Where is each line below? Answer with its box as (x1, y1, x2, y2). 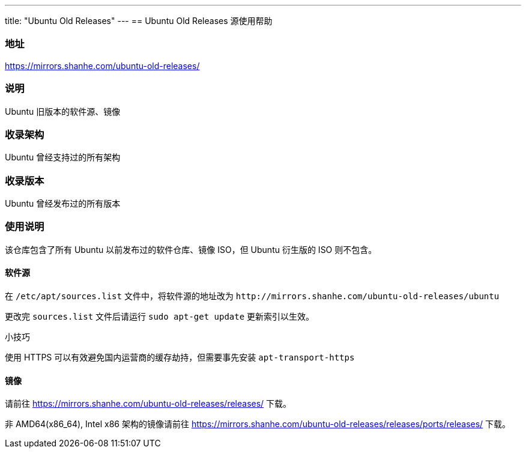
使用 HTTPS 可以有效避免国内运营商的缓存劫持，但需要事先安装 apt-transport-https (5, 351, 355, 362)
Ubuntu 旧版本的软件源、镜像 (5, 106, 121, 117)
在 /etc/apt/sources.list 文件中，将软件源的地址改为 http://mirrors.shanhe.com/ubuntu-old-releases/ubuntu (5, 290, 500, 301)
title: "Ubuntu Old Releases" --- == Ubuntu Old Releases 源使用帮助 (5, 16, 273, 26)
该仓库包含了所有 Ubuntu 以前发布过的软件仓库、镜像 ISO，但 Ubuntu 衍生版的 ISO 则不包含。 (5, 244, 377, 255)
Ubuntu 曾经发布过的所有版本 (5, 198, 121, 208)
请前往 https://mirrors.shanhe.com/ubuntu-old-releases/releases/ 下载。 (5, 398, 292, 409)
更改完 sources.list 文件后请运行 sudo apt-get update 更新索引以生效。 (5, 311, 315, 321)
